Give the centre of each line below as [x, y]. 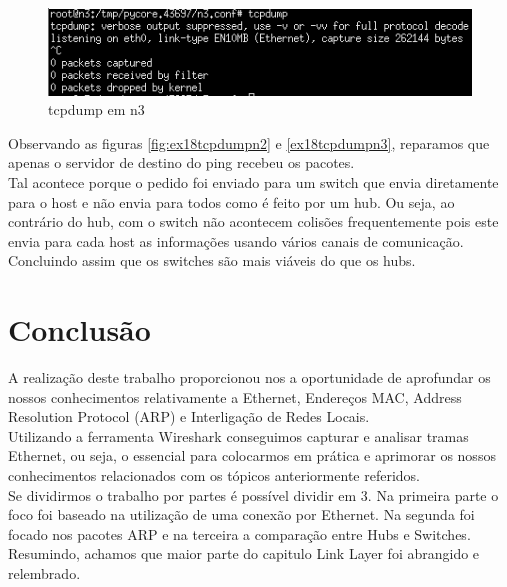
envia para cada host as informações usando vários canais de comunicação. [236, 240]
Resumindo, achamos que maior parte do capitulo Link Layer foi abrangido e [244, 553]
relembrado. [44, 573]
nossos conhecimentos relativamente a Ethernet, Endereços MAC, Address [235, 396]
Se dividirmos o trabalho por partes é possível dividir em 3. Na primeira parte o [253, 494]
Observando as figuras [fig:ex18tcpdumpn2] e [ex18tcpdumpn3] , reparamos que [249, 142]
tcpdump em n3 [96, 109]
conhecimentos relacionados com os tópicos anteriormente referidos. [214, 475]
